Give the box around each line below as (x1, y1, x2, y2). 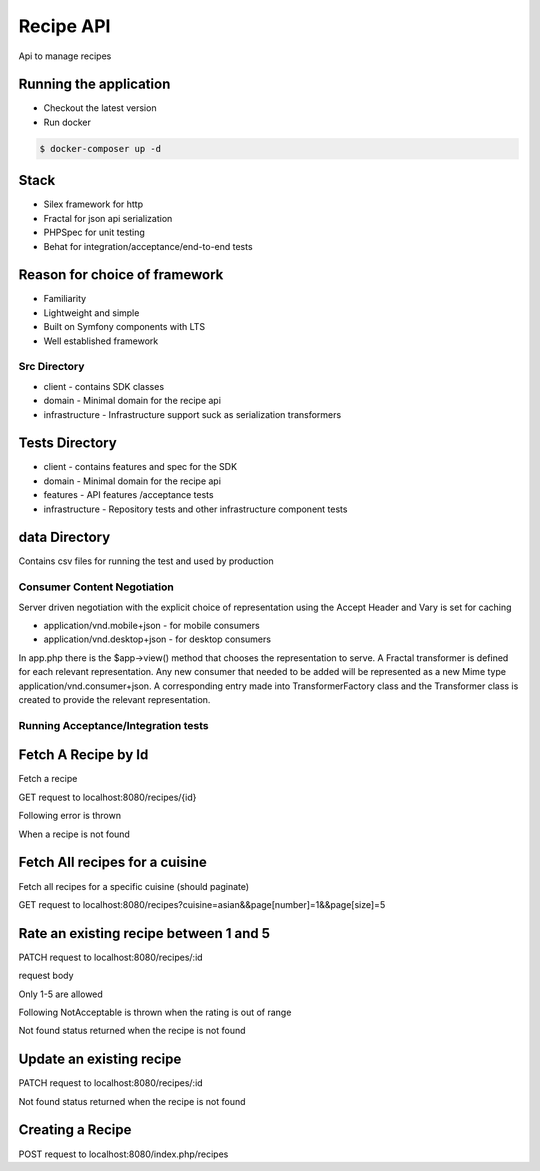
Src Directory (18, 360, 85, 374)
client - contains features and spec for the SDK (43, 461, 238, 473)
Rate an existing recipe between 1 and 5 (18, 925, 270, 942)
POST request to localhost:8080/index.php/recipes (18, 1148, 229, 1160)
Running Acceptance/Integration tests (18, 718, 209, 732)
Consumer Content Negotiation (18, 580, 174, 594)
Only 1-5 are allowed (18, 988, 104, 1000)
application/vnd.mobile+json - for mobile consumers (43, 620, 260, 632)
